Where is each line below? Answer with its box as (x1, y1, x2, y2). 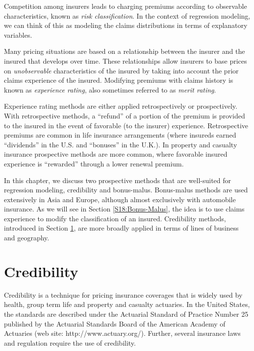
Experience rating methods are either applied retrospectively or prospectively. (4, 101, 237, 111)
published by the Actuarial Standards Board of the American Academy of (4, 318, 226, 328)
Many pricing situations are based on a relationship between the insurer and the (4, 46, 245, 56)
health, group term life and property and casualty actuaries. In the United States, (4, 299, 250, 309)
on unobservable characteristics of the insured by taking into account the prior (4, 65, 239, 75)
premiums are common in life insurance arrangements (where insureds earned (4, 130, 236, 140)
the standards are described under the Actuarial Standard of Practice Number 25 (4, 308, 249, 319)
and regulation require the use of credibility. (4, 337, 136, 348)
